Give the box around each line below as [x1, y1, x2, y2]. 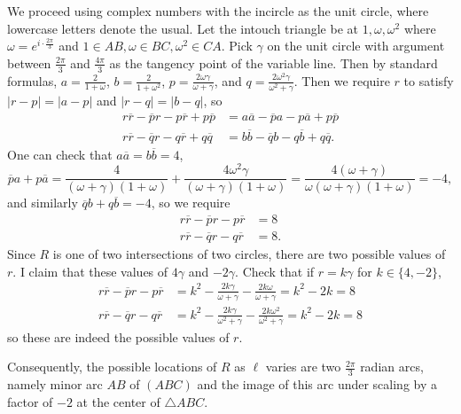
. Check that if [235, 262, 315, 280]
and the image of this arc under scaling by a [197, 374, 438, 393]
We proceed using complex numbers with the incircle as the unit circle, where [7, 2, 429, 20]
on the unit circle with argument [267, 36, 445, 55]
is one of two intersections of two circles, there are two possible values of [52, 244, 446, 262]
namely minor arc [7, 374, 103, 393]
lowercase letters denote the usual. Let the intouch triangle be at [7, 19, 359, 37]
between [7, 53, 51, 72]
